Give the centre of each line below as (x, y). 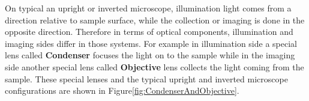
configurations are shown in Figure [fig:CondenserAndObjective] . (122, 90)
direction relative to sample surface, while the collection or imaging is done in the (155, 20)
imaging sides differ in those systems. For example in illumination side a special (151, 43)
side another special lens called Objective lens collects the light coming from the (154, 66)
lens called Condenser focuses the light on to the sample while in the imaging (150, 55)
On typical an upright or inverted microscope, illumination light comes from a (148, 8)
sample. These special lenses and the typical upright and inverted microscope (146, 78)
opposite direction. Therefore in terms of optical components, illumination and (149, 32)
